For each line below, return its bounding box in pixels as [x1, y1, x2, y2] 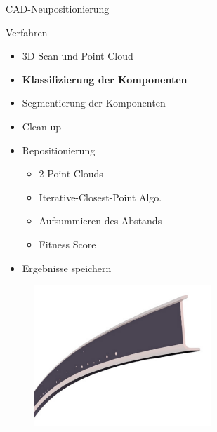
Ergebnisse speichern [22, 260, 112, 275]
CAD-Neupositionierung [6, 1, 110, 15]
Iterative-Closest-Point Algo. [39, 189, 162, 204]
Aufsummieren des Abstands [39, 213, 162, 228]
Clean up [22, 119, 62, 133]
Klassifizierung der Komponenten [22, 72, 188, 86]
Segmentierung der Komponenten [22, 95, 166, 110]
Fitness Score [39, 236, 96, 251]
